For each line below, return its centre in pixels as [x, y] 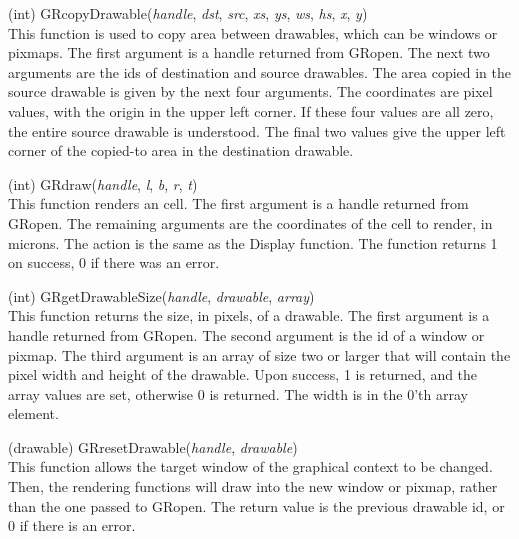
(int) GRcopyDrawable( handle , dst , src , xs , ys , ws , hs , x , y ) [188, 13]
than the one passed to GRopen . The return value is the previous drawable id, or [256, 505]
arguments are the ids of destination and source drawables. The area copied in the [260, 71]
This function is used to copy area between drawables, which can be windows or [253, 32]
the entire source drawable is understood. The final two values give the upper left [257, 130]
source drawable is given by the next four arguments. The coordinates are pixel [250, 91]
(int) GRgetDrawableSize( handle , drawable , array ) [161, 295]
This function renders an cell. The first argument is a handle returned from [238, 203]
